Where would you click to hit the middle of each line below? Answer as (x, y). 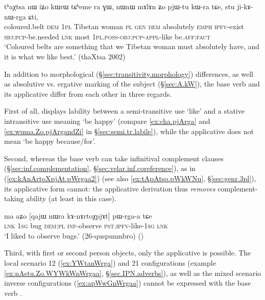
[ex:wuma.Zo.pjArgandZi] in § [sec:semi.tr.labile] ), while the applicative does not (129, 131)
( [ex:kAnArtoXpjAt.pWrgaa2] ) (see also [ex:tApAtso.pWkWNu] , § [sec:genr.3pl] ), (130, 178)
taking (14, 198)
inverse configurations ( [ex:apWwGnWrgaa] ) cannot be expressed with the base (128, 283)
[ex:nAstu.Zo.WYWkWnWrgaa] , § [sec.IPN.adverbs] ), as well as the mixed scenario (133, 273)
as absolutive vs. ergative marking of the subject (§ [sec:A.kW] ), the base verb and (132, 84)
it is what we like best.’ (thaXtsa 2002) (65, 56)
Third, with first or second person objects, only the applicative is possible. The (128, 253)
